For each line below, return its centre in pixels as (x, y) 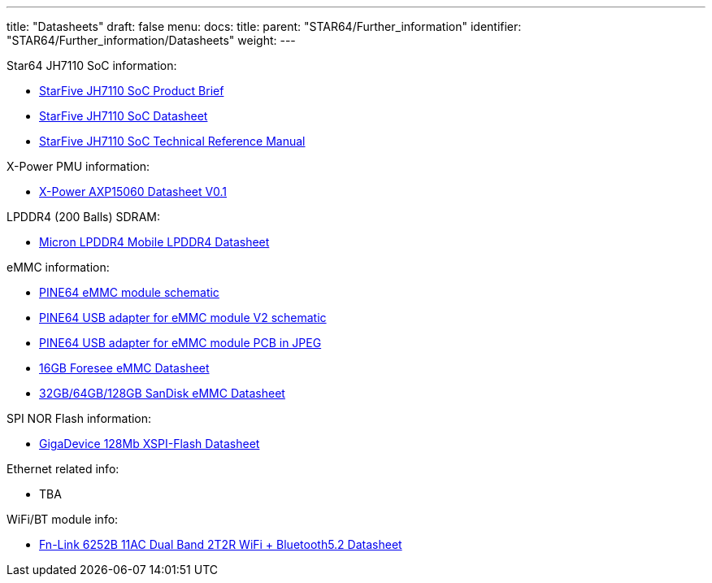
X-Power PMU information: (78, 166)
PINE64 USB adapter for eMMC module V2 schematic (183, 318)
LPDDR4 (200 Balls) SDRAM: (83, 217)
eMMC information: (58, 267)
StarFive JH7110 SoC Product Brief (132, 91)
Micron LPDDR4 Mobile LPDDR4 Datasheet (154, 242)
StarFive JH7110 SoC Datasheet (124, 116)
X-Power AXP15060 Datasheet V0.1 (133, 191)
